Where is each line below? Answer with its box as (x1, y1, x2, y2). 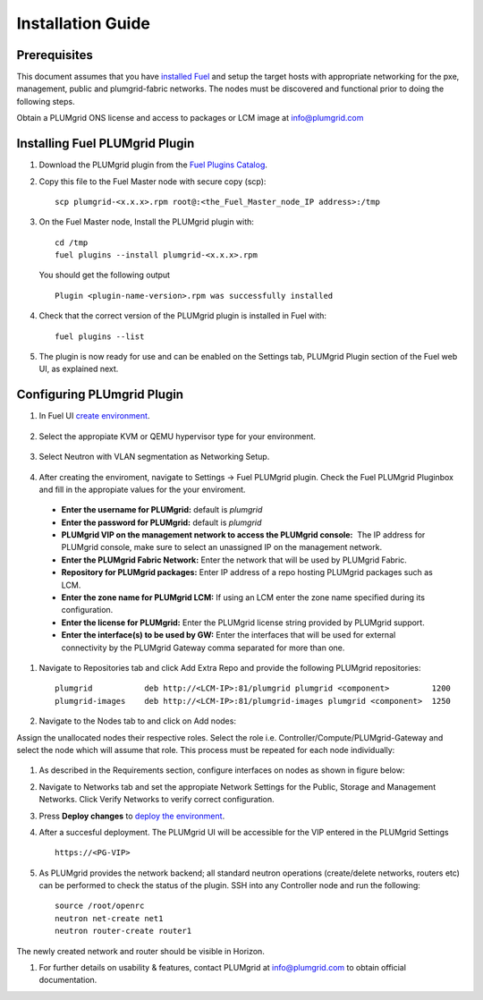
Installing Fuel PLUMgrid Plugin (16, 136, 195, 151)
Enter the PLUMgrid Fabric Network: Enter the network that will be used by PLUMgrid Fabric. (61, 555, 407, 565)
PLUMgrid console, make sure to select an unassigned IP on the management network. (61, 542, 383, 553)
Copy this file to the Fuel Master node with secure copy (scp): (38, 175, 267, 187)
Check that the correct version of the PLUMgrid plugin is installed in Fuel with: (38, 310, 326, 321)
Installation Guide (16, 13, 151, 33)
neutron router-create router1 (55, 926, 192, 936)
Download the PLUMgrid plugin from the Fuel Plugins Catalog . (38, 159, 268, 170)
